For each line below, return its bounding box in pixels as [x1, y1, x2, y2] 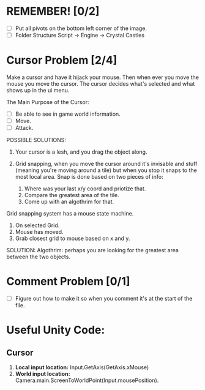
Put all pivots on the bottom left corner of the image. [15, 24, 147, 32]
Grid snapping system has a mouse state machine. [6, 210, 134, 217]
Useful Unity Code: [6, 323, 105, 337]
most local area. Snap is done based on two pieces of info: [15, 173, 163, 181]
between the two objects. [6, 253, 70, 261]
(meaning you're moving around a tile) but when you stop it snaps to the [15, 167, 197, 174]
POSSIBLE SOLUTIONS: [6, 137, 66, 144]
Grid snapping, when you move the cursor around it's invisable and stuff [15, 160, 198, 168]
